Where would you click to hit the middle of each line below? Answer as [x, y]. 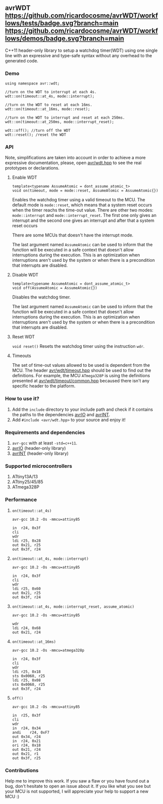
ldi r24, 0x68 [26, 628]
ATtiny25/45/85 [28, 482]
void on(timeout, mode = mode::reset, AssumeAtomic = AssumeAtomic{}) [85, 191]
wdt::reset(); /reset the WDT [36, 135]
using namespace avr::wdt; [32, 84]
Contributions [22, 770]
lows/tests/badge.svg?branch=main [62, 23]
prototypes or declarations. [32, 168]
